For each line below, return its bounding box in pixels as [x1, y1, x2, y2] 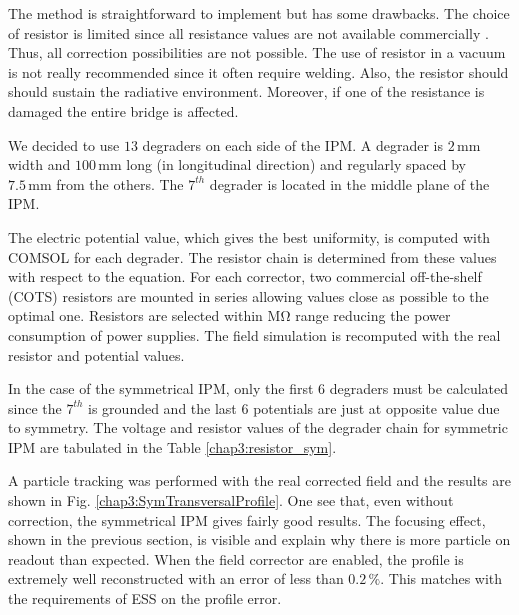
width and [8, 154, 71, 175]
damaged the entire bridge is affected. [8, 100, 239, 121]
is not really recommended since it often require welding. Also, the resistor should [8, 61, 509, 82]
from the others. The [56, 173, 184, 194]
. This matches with [380, 568, 503, 589]
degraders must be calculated [329, 378, 509, 399]
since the [8, 397, 62, 418]
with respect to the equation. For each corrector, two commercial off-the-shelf [8, 266, 482, 287]
